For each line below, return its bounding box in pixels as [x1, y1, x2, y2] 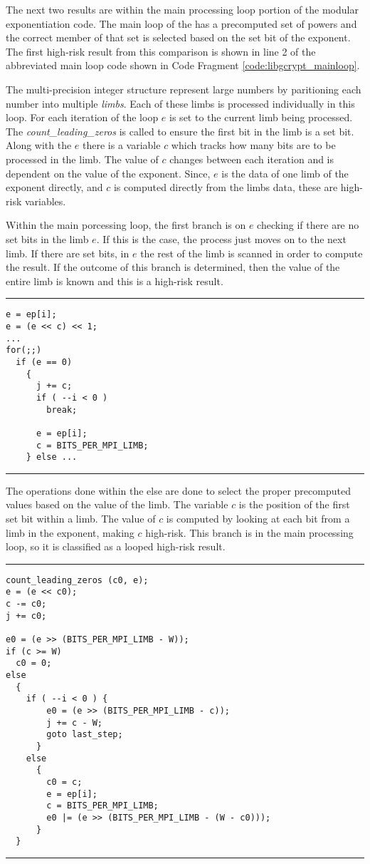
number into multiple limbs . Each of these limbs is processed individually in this [6, 96, 355, 110]
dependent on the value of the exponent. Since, [6, 165, 211, 180]
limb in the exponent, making [6, 525, 134, 540]
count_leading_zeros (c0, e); [6, 575, 149, 585]
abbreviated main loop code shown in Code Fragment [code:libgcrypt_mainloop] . [6, 58, 360, 73]
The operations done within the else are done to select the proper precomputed [6, 483, 351, 498]
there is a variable [83, 138, 161, 153]
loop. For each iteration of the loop [6, 110, 159, 125]
